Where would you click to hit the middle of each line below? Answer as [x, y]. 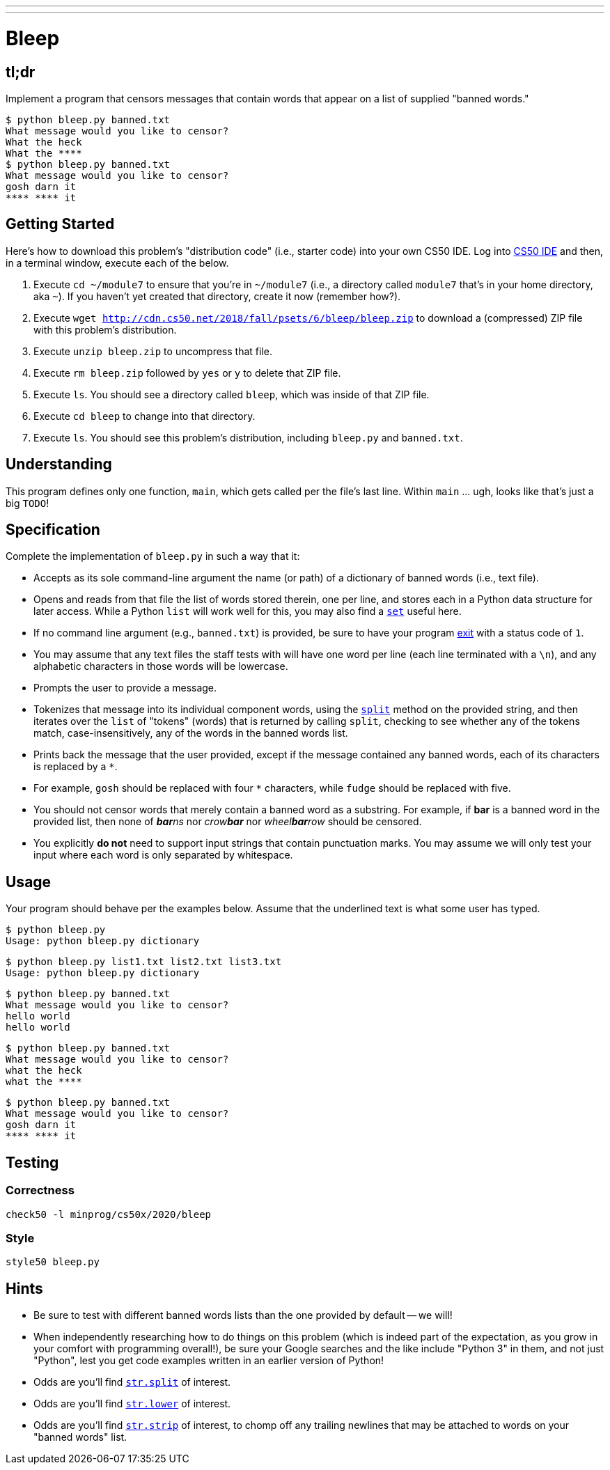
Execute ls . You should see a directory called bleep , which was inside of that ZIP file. [232, 394]
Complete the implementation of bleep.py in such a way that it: [153, 556]
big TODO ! [28, 503]
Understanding [59, 464]
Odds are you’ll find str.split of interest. [132, 1382]
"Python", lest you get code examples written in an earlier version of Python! [209, 1361]
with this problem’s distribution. [105, 329]
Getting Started [60, 224]
